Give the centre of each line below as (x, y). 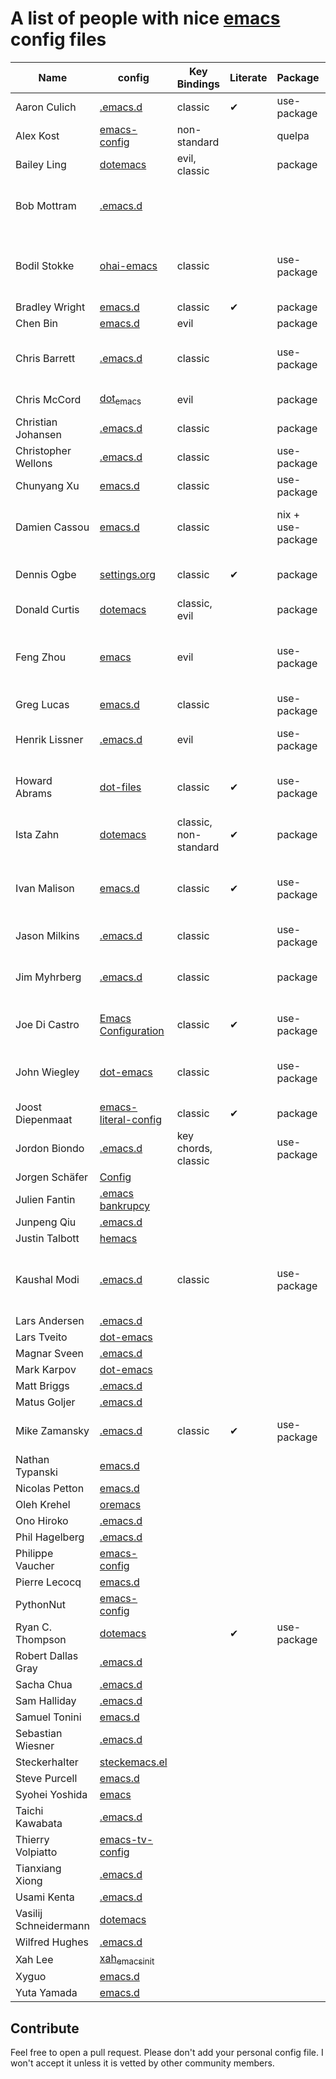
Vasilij (29, 1913)
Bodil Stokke (45, 265)
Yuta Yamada (46, 1993)
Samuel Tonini (48, 1717)
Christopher (43, 450)
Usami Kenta (45, 1897)
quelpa (293, 135)
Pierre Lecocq (48, 1582)
